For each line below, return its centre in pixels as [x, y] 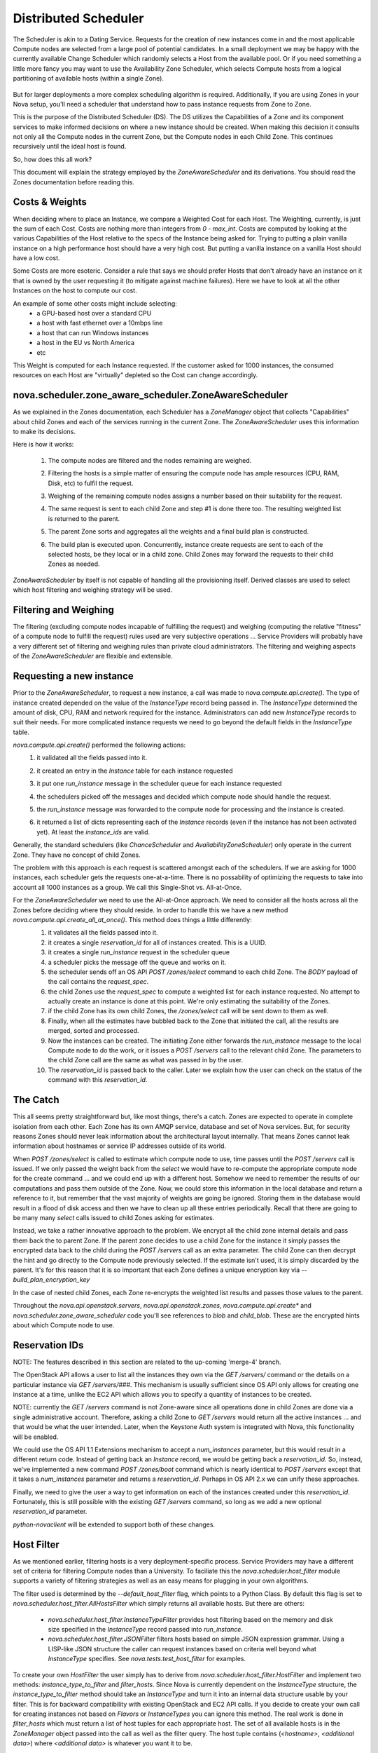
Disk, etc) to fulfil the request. [91, 483]
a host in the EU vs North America [86, 343]
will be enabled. [36, 1437]
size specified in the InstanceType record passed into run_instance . [145, 1629]
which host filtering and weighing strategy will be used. [93, 590]
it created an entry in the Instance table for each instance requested [135, 771]
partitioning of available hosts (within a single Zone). [89, 79]
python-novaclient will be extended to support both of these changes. [114, 1524]
